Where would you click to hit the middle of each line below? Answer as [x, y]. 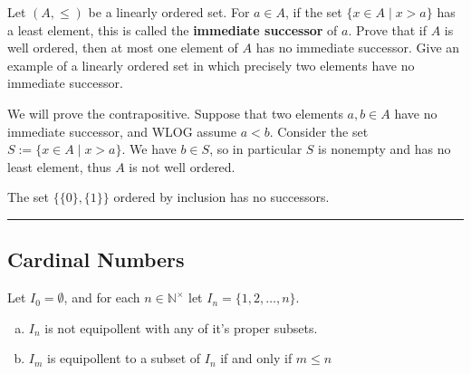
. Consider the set [319, 131]
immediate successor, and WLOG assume [122, 131]
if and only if [256, 358]
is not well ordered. [182, 166]
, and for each [102, 297]
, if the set [314, 12]
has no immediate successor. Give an [358, 48]
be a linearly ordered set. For [169, 12]
